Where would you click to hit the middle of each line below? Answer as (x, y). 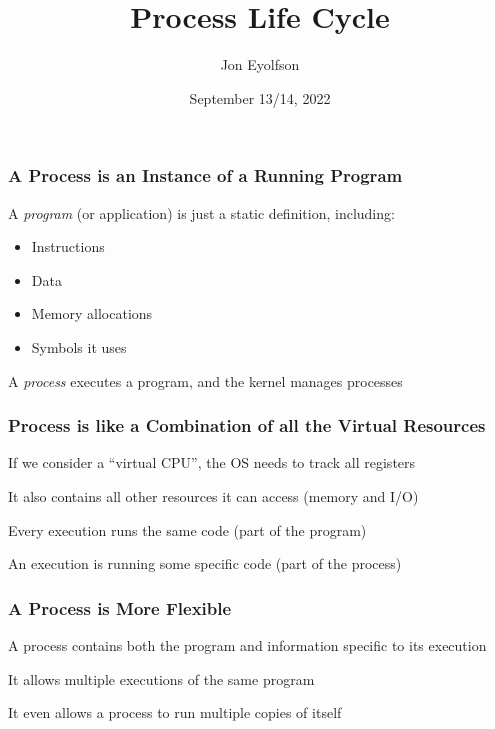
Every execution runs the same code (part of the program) (187, 529)
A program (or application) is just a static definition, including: (201, 212)
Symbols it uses (79, 346)
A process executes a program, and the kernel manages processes (205, 380)
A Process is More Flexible (120, 607)
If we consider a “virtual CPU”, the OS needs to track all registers (212, 462)
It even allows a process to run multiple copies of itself (175, 712)
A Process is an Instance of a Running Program (205, 175)
